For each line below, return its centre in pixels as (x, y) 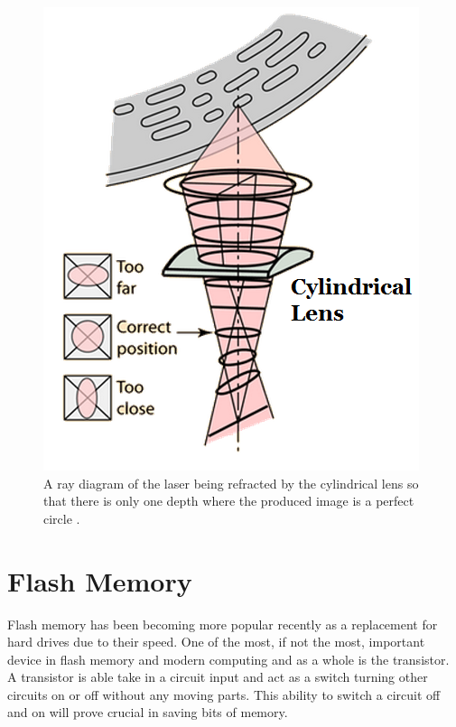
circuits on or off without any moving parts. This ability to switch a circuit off (224, 694)
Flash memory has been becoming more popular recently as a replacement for (223, 624)
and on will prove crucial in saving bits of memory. (148, 712)
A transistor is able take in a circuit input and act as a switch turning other (218, 677)
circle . (62, 518)
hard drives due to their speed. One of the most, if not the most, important (216, 642)
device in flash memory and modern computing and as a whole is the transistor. (228, 659)
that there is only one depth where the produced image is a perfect (229, 501)
